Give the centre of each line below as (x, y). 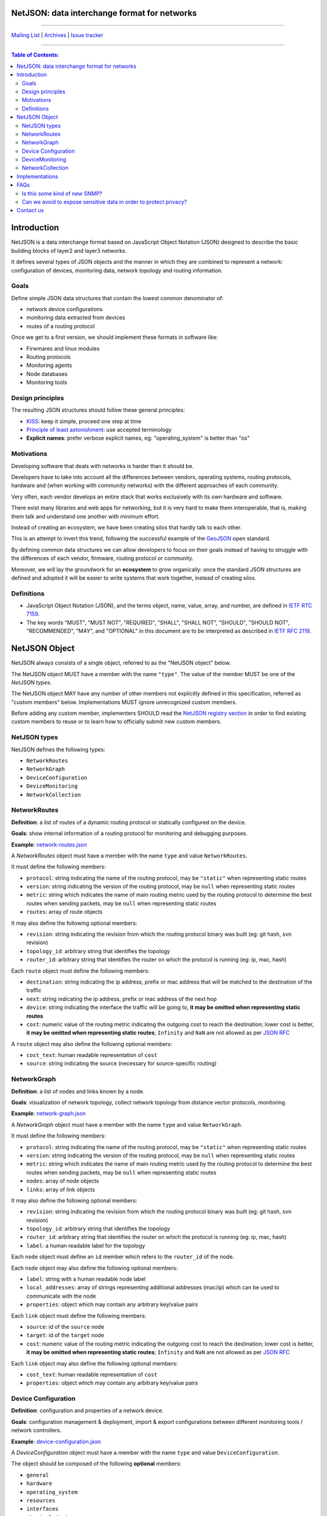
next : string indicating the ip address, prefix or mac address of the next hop (122, 999)
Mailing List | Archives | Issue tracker (57, 35)
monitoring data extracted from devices (76, 318)
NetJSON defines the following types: (58, 750)
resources (41, 1501)
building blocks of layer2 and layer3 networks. (69, 250)
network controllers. (36, 1430)
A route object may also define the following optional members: (92, 1044)
